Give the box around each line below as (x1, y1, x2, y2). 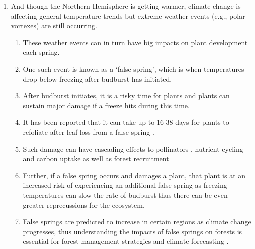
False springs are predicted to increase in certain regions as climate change (23, 216, 251, 227)
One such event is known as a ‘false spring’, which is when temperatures (23, 63, 244, 74)
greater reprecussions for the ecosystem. (23, 199, 145, 210)
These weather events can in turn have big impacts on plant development (23, 37, 248, 47)
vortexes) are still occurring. (11, 20, 97, 31)
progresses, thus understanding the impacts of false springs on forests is (23, 226, 242, 236)
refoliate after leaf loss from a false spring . (23, 126, 154, 137)
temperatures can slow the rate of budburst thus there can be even (23, 189, 228, 200)
